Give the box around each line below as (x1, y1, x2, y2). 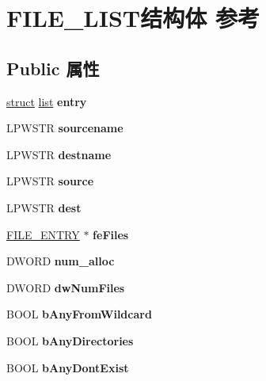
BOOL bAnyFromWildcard (6, 306, 152, 322)
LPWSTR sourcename (6, 120, 123, 136)
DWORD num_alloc (6, 253, 115, 269)
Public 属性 (6, 55, 100, 80)
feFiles (93, 226, 129, 242)
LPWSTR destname (6, 146, 112, 162)
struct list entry (6, 93, 87, 109)
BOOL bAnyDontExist (6, 359, 129, 375)
